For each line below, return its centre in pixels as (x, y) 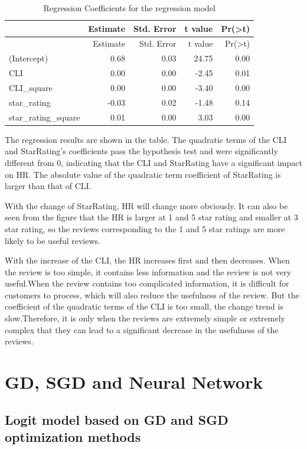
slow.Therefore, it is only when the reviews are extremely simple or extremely (145, 318)
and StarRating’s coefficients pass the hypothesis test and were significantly (141, 151)
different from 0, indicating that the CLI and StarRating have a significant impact (153, 162)
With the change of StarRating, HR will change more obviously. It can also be (146, 205)
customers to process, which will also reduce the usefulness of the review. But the (152, 295)
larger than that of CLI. (48, 186)
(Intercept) (29, 58)
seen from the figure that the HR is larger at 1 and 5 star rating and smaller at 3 (151, 217)
